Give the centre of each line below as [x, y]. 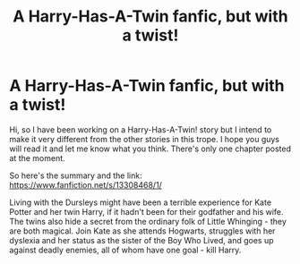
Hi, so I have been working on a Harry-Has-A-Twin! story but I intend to [141, 129]
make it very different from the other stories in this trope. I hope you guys [145, 139]
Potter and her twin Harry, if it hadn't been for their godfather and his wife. [146, 211]
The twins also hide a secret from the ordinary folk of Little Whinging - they [148, 221]
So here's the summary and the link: [76, 175]
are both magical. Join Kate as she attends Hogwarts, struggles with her [142, 231]
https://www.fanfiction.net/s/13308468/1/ [86, 184]
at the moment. [37, 158]
